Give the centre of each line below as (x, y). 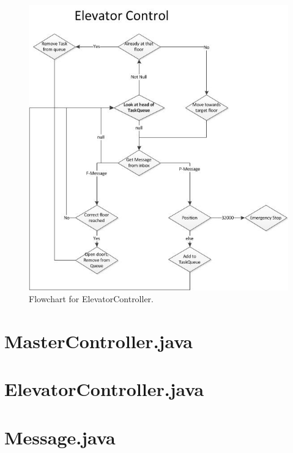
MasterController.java (99, 341)
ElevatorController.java (104, 389)
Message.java (60, 437)
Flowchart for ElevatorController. (91, 299)
